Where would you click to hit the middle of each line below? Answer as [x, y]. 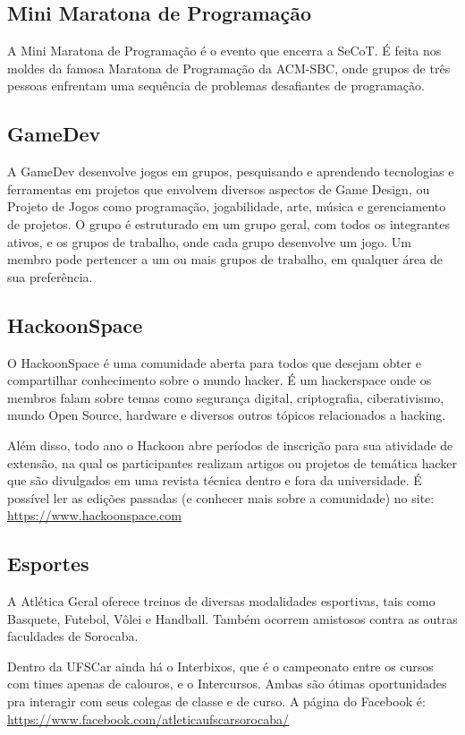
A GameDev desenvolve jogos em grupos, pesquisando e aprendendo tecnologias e [231, 171]
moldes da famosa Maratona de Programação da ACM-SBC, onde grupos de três [229, 68]
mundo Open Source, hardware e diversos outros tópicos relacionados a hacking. [227, 415]
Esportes [48, 564]
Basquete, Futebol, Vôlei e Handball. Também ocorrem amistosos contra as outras [232, 618]
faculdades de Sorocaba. [73, 636]
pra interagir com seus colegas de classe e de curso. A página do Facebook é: [216, 701]
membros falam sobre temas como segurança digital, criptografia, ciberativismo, [226, 397]
